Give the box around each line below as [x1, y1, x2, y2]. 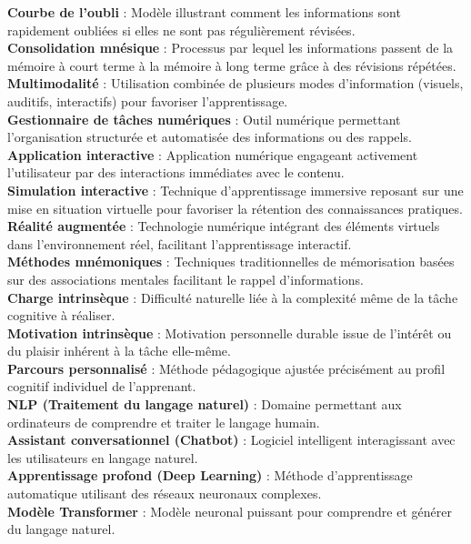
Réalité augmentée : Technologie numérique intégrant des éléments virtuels [7, 217, 440, 236]
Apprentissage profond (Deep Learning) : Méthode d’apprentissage [7, 466, 413, 485]
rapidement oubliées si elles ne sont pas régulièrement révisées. [7, 20, 356, 39]
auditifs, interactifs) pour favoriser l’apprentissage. [7, 91, 288, 110]
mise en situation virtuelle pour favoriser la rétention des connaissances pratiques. [7, 198, 463, 217]
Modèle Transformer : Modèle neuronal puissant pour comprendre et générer [7, 501, 452, 520]
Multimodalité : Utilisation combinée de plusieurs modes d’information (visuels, [7, 74, 464, 93]
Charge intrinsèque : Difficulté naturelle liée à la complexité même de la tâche [7, 287, 458, 307]
